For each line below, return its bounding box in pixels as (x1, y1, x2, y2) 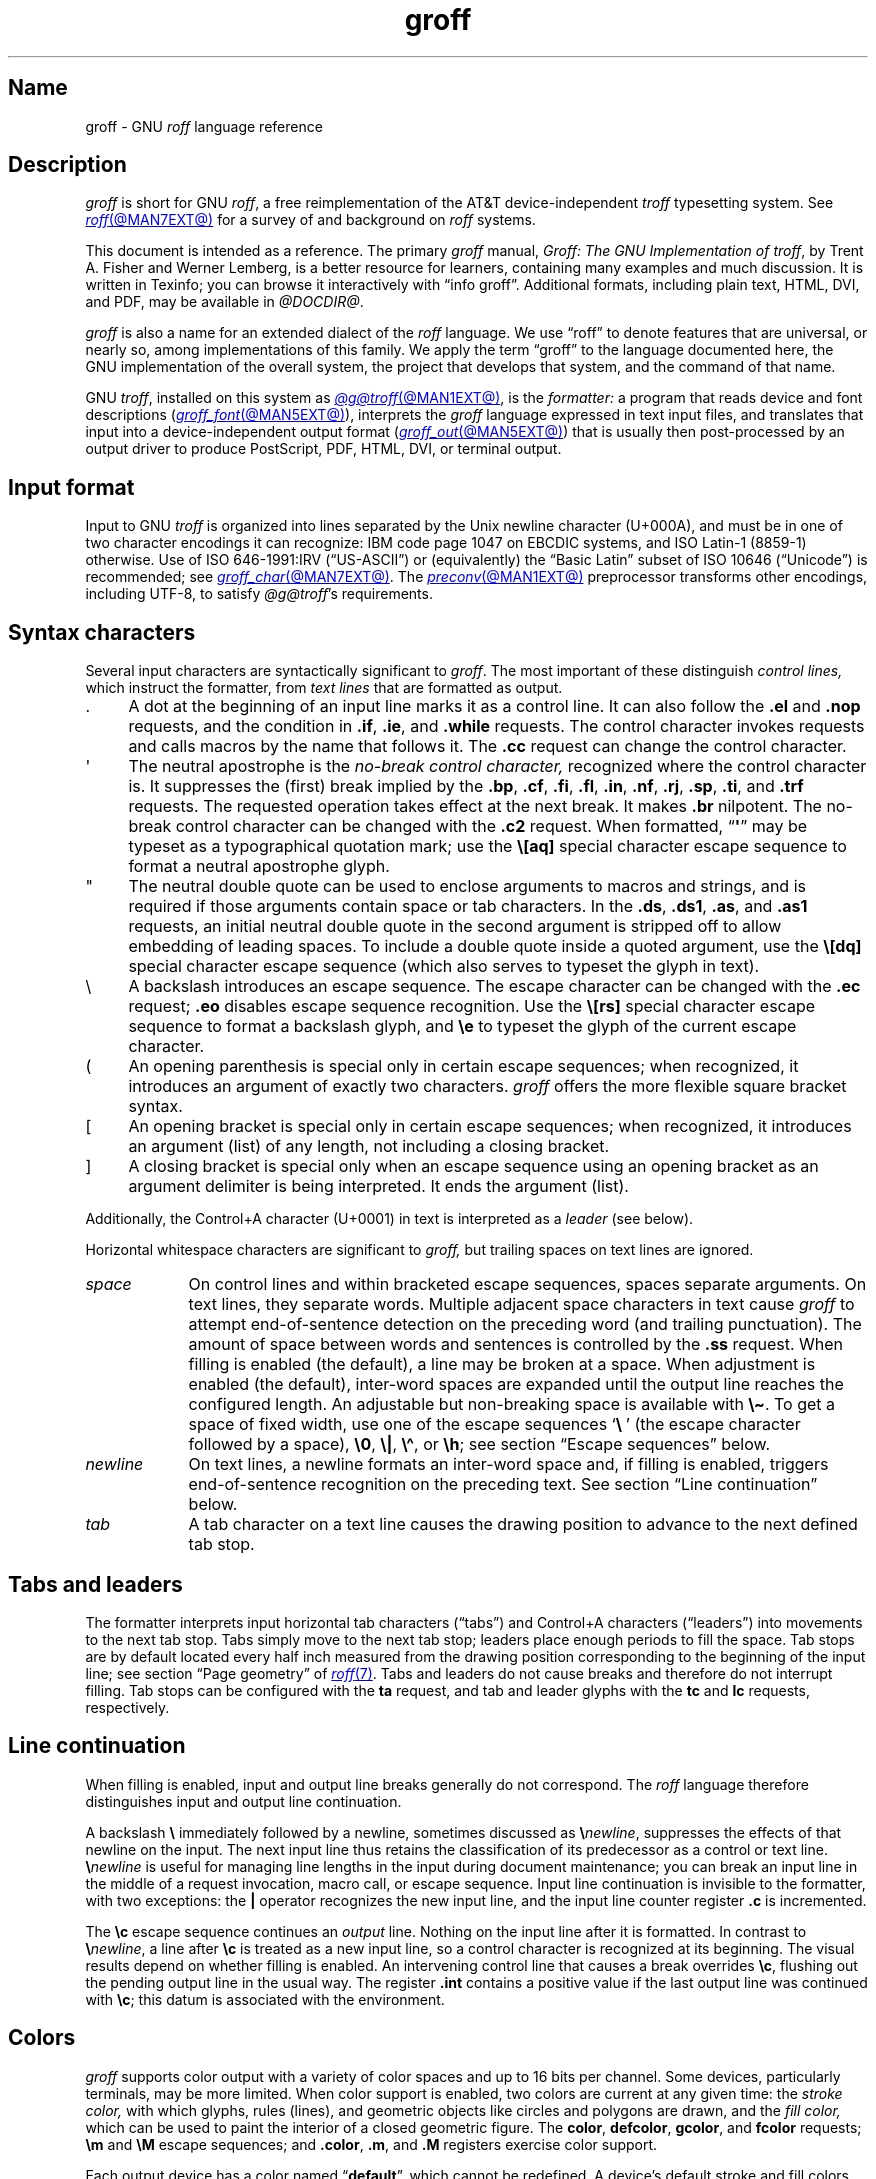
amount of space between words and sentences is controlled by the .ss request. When (188, 1334, 844, 1355)
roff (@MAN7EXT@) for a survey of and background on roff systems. (85, 211, 536, 229)
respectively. (85, 1698, 170, 1716)
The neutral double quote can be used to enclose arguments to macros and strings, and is (128, 876, 806, 897)
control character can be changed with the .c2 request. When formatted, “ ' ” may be (175, 816, 808, 837)
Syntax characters (8, 619, 196, 645)
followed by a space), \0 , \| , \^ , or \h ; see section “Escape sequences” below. (188, 1434, 771, 1455)
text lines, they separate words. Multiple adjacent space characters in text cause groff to (188, 1294, 855, 1315)
